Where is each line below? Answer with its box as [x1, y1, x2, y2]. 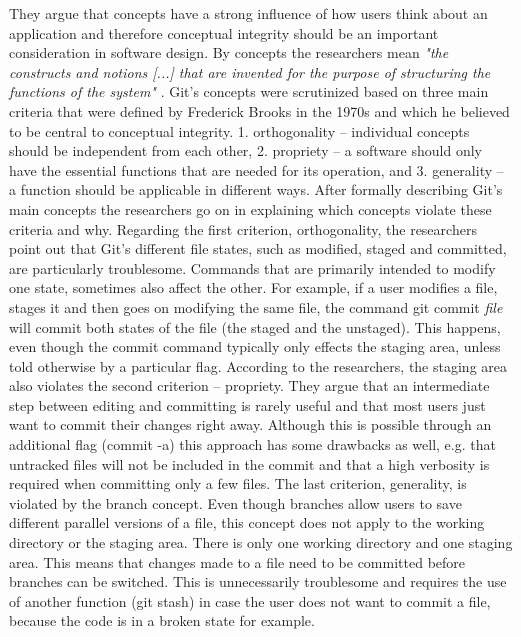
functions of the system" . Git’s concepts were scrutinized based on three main [9, 81, 489, 102]
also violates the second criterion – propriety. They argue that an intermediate [9, 375, 490, 396]
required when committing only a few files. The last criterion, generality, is [9, 473, 467, 494]
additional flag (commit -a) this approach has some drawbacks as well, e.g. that [9, 434, 496, 455]
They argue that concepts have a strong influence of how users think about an [9, 3, 488, 23]
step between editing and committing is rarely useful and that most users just [9, 394, 486, 415]
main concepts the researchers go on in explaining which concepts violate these [9, 198, 492, 219]
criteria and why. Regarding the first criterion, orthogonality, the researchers [9, 218, 477, 239]
